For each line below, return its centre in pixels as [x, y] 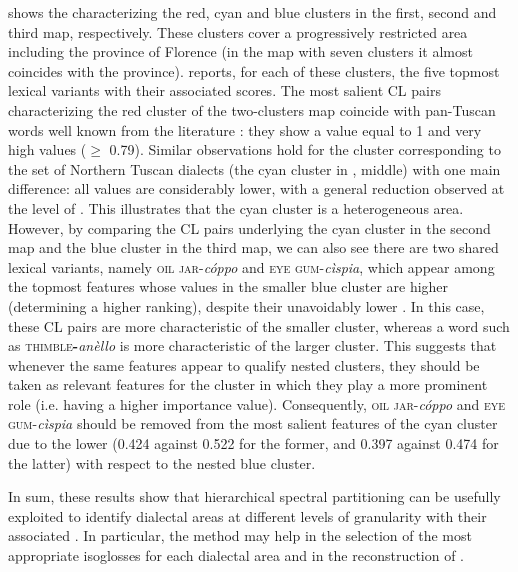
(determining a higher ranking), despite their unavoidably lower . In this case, [246, 305]
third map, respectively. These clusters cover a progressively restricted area [238, 31]
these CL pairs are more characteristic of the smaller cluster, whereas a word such [259, 325]
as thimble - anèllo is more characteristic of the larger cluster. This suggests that [252, 345]
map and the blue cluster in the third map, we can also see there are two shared [253, 247]
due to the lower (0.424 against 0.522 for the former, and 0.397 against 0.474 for [253, 443]
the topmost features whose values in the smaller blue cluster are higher [228, 286]
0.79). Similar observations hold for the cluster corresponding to [305, 149]
